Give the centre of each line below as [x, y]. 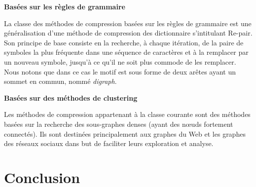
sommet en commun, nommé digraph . [60, 81]
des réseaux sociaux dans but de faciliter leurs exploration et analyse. [109, 143]
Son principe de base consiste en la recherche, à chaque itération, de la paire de [124, 42]
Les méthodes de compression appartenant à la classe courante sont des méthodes [127, 114]
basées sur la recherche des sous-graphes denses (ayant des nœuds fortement [119, 124]
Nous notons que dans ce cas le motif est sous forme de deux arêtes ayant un [120, 71]
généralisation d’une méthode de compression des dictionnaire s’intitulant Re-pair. [128, 33]
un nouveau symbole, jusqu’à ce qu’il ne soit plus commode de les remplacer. [120, 61]
